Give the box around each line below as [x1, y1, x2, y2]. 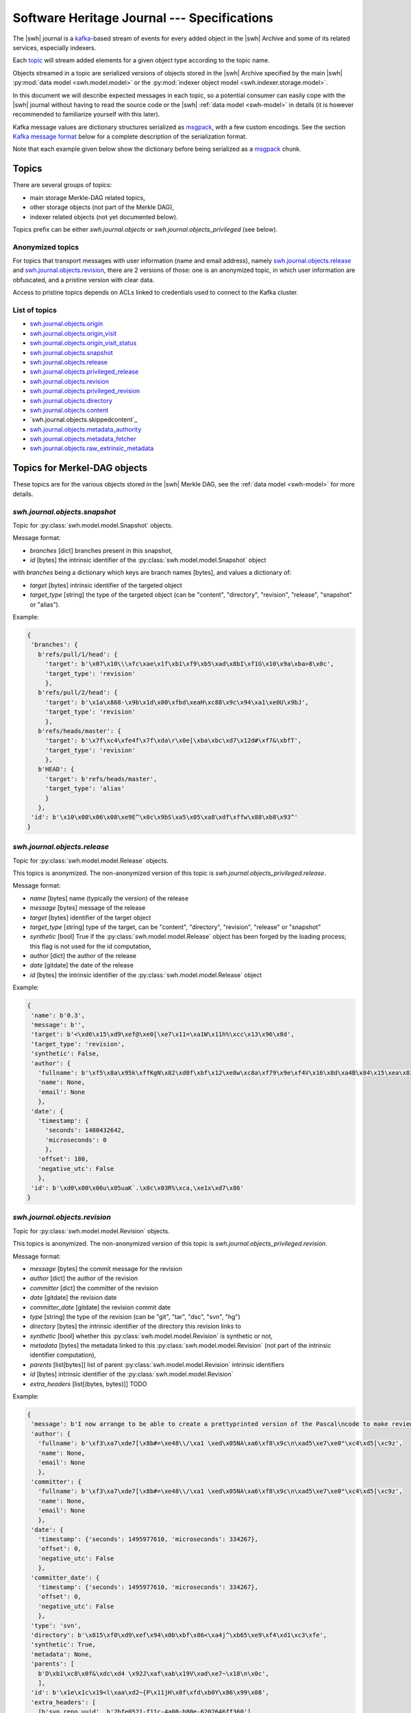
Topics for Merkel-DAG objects [12, 463, 148, 474]
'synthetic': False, [31, 1050, 100, 1058]
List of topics [12, 306, 58, 315]
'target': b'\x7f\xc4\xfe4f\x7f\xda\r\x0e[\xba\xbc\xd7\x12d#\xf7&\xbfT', [45, 737, 302, 745]
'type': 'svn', [31, 1621, 82, 1629]
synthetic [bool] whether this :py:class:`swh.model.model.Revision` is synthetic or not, [29, 1331, 273, 1340]
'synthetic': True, [31, 1641, 96, 1649]
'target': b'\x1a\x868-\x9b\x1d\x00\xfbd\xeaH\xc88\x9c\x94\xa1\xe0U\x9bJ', [45, 698, 310, 706]
